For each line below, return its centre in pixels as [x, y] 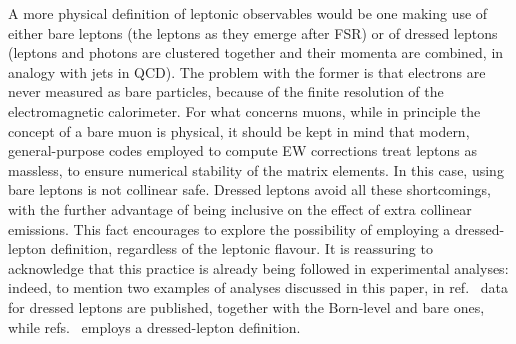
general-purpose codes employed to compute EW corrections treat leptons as [242, 150]
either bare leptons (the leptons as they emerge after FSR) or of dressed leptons [253, 32]
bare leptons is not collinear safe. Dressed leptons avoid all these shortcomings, [249, 189]
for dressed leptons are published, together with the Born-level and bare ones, [246, 306]
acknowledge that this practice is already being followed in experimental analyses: [258, 267]
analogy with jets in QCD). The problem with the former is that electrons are [247, 71]
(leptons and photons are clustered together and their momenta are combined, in [256, 52]
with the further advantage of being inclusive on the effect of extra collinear [240, 208]
